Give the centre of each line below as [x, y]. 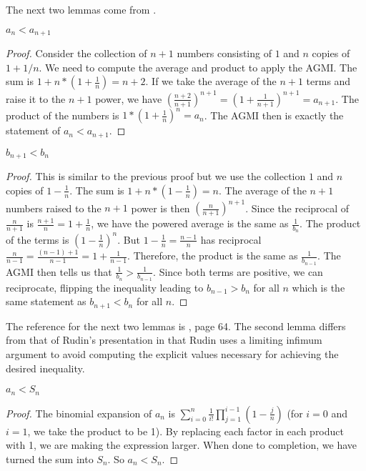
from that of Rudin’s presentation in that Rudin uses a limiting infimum [164, 340]
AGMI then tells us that [59, 271]
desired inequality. [45, 368]
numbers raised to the [54, 208]
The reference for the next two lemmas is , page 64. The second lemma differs [176, 326]
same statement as [46, 301]
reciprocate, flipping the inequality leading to [105, 287]
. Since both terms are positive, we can [238, 271]
